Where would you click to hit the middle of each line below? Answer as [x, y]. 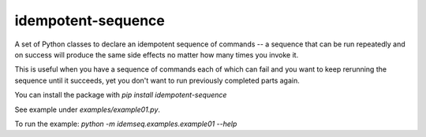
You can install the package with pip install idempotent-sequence [121, 95]
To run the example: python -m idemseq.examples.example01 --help [126, 124]
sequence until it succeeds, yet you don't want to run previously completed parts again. [157, 80]
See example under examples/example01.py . [88, 109]
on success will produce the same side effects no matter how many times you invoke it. [157, 54]
